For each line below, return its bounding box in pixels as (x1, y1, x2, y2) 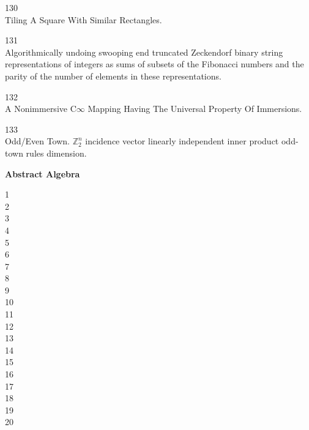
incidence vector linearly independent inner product (85, 135, 279, 147)
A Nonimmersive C (5, 102, 76, 115)
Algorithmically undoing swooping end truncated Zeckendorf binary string (5, 45, 283, 58)
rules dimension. (26, 146, 87, 159)
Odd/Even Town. (5, 135, 70, 147)
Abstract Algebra (5, 167, 80, 180)
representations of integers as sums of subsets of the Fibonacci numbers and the (5, 57, 304, 70)
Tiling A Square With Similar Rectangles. (5, 13, 162, 26)
